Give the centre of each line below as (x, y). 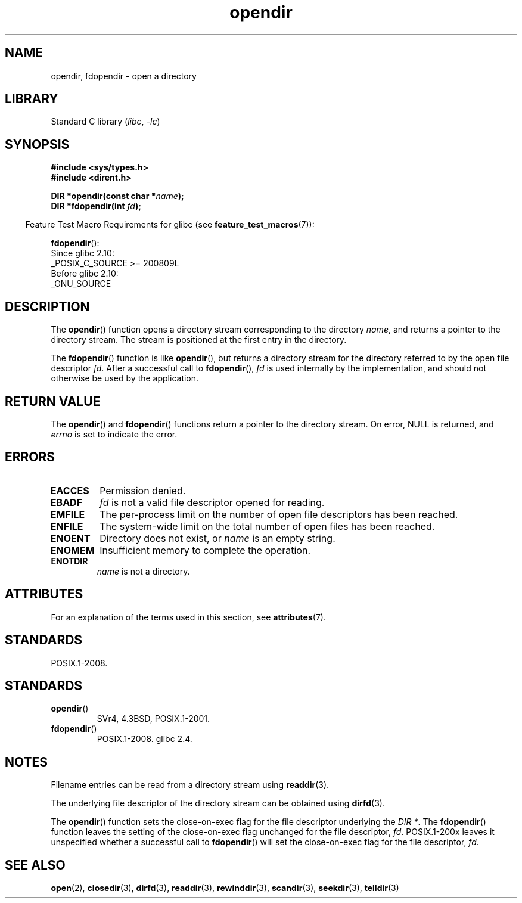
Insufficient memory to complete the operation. (205, 550)
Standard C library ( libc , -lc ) (105, 122)
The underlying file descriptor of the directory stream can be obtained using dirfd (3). (218, 803)
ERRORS (30, 457)
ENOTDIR (69, 561)
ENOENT (70, 538)
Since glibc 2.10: (83, 253)
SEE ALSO (35, 865)
